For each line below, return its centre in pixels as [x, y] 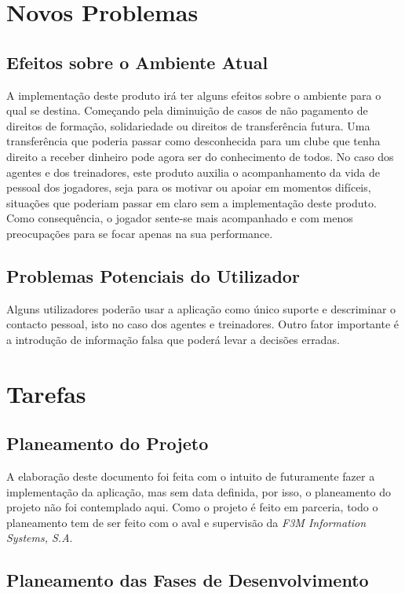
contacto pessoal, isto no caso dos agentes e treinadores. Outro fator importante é [203, 324]
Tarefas [46, 393]
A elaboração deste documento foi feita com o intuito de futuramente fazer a [191, 476]
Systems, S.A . [40, 538]
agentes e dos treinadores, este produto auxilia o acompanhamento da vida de [193, 172]
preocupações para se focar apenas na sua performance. [140, 233]
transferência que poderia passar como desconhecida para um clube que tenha [193, 141]
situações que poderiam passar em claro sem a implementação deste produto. [192, 202]
